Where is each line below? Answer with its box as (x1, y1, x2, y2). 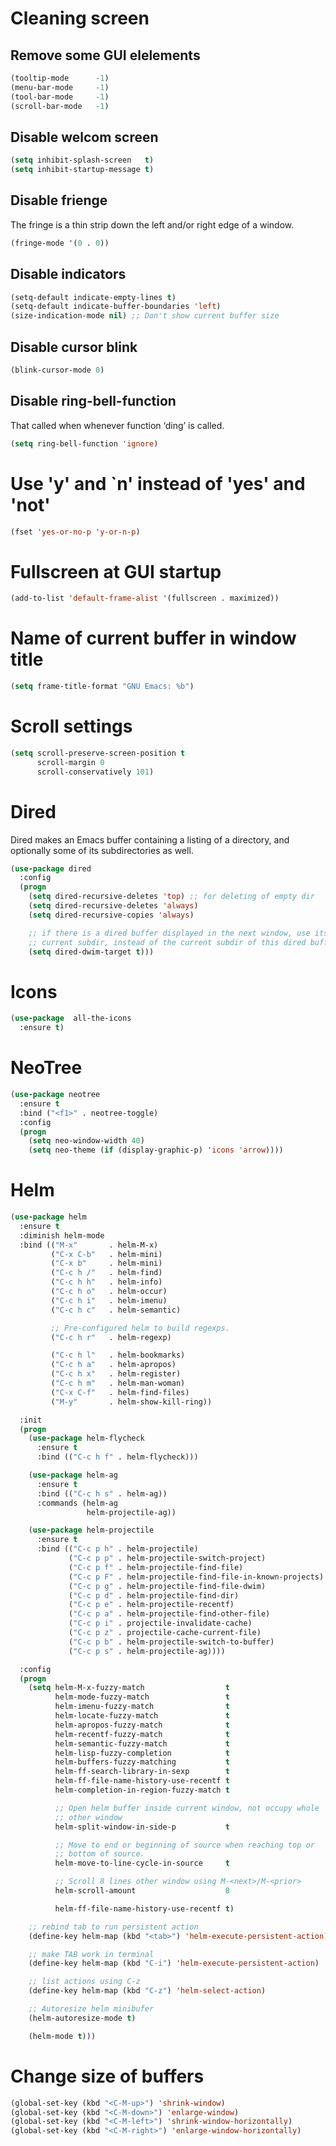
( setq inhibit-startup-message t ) (10, 165, 155, 175)
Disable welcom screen (10, 128, 159, 146)
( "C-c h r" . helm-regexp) (50, 1332, 172, 1342)
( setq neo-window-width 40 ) (28, 1136, 145, 1146)
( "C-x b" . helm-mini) (50, 1258, 163, 1269)
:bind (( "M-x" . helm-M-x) (19, 1240, 159, 1250)
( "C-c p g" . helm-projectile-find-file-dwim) (68, 1581, 267, 1591)
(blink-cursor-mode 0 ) (10, 365, 105, 375)
